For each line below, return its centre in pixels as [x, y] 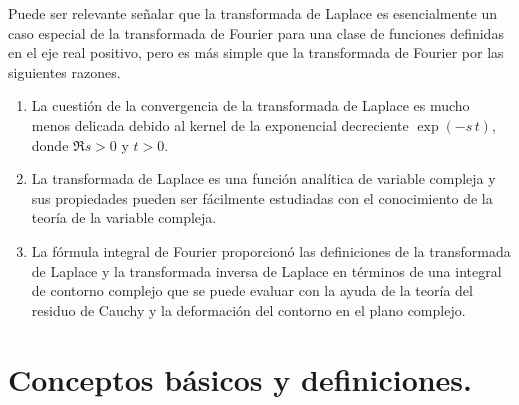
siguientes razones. [64, 71]
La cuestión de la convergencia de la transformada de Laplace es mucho [250, 105]
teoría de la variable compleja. [124, 217]
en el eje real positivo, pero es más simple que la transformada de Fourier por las [256, 52]
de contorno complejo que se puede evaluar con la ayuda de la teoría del [252, 290]
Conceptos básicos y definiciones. [240, 378]
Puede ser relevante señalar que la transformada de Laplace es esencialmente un [252, 13]
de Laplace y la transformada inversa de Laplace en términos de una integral [266, 270]
